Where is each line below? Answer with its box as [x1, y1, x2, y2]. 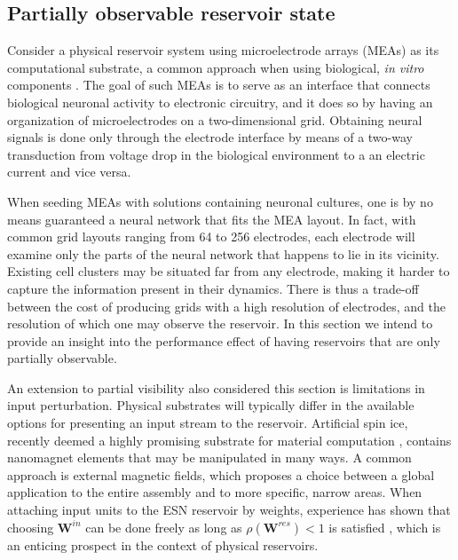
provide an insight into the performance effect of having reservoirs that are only [7, 331, 440, 350]
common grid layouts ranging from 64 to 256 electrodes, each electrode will [7, 227, 415, 246]
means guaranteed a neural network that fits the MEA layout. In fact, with [7, 209, 416, 228]
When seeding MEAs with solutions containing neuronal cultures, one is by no [7, 192, 433, 210]
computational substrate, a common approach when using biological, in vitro [7, 58, 424, 76]
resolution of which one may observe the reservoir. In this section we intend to [7, 314, 433, 333]
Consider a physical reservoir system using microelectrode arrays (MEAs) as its [7, 41, 439, 59]
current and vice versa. [7, 162, 131, 181]
